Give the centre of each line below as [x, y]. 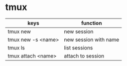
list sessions [79, 47]
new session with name [92, 39]
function [91, 23]
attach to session [84, 55]
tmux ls [16, 47]
